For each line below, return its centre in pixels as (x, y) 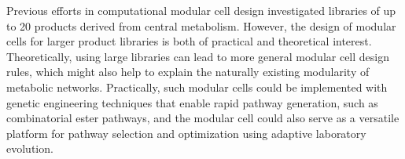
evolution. (30, 148)
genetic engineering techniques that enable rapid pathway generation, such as (192, 102)
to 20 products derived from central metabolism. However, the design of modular (201, 25)
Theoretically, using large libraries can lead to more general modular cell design (198, 56)
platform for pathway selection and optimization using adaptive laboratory (186, 133)
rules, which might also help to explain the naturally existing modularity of (188, 72)
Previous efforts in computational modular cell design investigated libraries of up (201, 10)
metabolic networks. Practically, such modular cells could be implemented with (197, 87)
